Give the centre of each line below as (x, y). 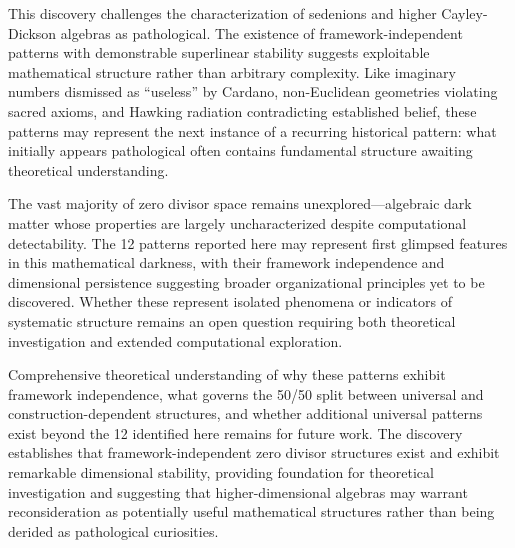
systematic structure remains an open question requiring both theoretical (232, 320)
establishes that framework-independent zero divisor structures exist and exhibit (254, 452)
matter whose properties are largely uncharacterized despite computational (237, 222)
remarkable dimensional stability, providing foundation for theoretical (221, 472)
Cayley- (464, 13)
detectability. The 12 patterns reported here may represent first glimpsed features (258, 242)
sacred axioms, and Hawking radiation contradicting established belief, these (242, 110)
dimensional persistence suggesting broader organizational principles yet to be (246, 281)
